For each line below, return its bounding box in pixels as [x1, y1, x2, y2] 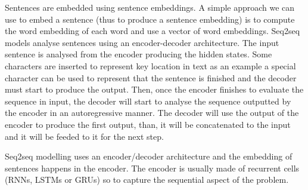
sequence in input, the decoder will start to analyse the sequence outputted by [5, 94, 291, 107]
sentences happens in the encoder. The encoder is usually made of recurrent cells [5, 161, 300, 174]
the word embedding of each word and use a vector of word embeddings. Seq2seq [5, 24, 300, 37]
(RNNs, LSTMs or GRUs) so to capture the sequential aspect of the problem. [5, 173, 289, 186]
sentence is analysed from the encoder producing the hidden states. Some [5, 48, 272, 60]
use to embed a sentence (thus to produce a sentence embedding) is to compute [5, 13, 295, 25]
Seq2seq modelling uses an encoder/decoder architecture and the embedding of [5, 150, 293, 163]
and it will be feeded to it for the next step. [5, 130, 164, 142]
